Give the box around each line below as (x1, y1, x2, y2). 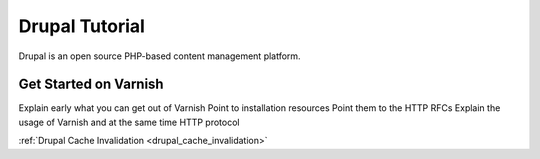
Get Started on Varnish (18, 76, 164, 93)
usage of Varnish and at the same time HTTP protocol (18, 116, 240, 128)
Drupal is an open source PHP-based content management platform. (18, 50, 301, 62)
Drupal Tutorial (18, 15, 145, 37)
